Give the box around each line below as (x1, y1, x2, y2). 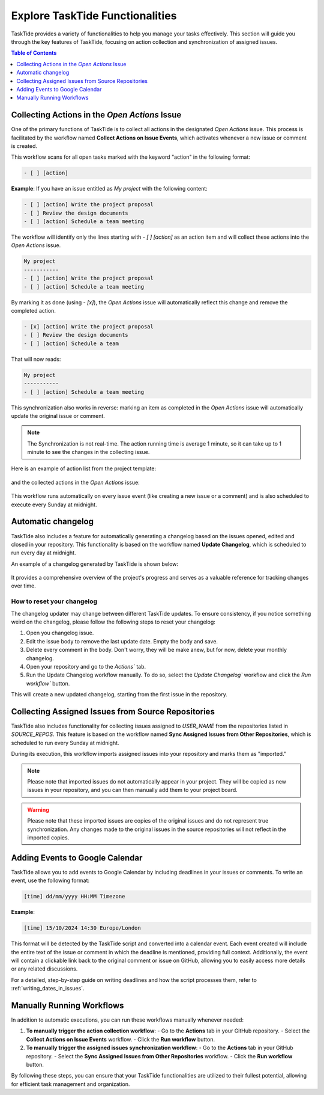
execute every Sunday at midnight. (11, 501, 97, 508)
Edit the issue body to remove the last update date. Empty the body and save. (26, 637, 218, 645)
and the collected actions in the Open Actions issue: (11, 479, 140, 486)
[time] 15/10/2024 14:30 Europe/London (23, 925, 141, 931)
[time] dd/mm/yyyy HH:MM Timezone (23, 893, 125, 900)
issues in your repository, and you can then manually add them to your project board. (27, 787, 238, 794)
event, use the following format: (11, 877, 90, 884)
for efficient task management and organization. (11, 1080, 130, 1088)
